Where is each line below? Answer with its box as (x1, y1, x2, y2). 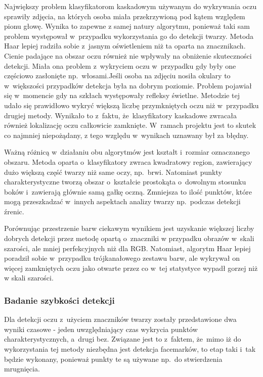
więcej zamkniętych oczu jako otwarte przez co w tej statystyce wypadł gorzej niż (4, 262, 258, 273)
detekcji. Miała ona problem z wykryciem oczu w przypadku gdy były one (4, 60, 236, 71)
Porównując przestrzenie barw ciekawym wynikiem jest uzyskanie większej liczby (4, 223, 254, 233)
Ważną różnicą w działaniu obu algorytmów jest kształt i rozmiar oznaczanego (4, 147, 250, 157)
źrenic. (4, 206, 24, 216)
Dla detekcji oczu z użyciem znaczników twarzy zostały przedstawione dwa (4, 314, 237, 324)
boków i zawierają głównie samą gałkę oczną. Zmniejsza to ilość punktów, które (4, 186, 252, 197)
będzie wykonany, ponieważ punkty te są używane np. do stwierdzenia (4, 353, 223, 364)
